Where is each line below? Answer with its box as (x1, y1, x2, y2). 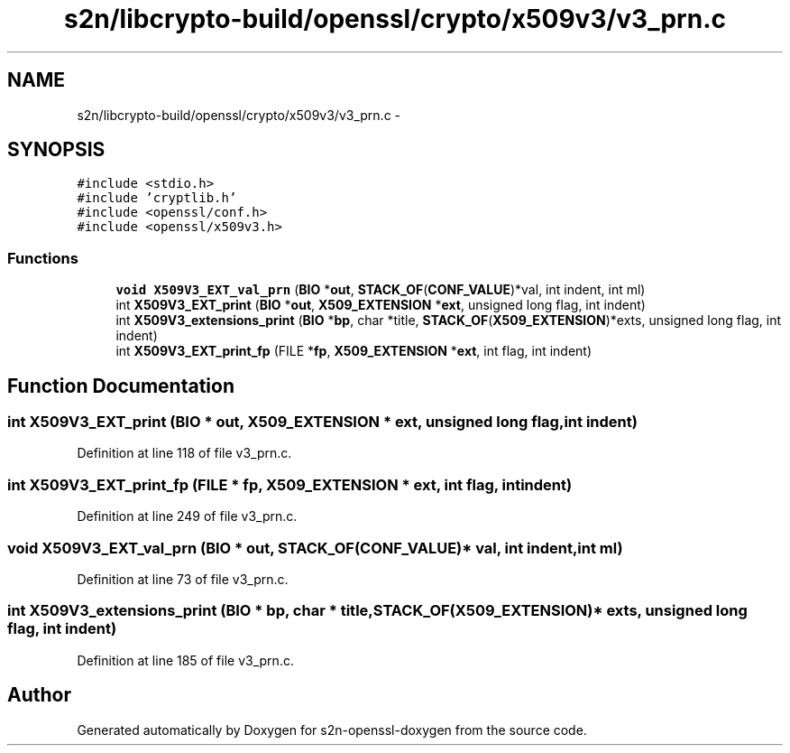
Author (7, 683, 71, 707)
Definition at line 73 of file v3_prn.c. (77, 571, 289, 587)
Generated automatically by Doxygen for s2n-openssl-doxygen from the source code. (77, 721, 587, 738)
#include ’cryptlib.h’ (77, 191, 237, 206)
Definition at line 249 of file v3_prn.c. (77, 508, 298, 525)
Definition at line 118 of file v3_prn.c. (77, 445, 292, 461)
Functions (7, 248, 78, 267)
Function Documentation (7, 374, 234, 397)
